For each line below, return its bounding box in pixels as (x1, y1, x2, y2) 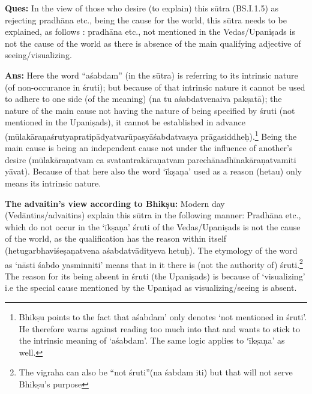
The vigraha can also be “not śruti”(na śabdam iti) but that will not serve (19, 366, 293, 378)
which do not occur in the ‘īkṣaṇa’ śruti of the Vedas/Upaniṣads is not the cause (5, 220, 301, 233)
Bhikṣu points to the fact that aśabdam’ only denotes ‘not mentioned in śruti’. (19, 310, 307, 323)
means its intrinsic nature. (5, 176, 101, 189)
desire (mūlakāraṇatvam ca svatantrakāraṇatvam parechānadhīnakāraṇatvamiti (5, 153, 296, 166)
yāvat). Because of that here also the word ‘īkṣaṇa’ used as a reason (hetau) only (5, 165, 302, 178)
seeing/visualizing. (5, 49, 72, 61)
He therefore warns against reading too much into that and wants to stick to (19, 322, 301, 335)
